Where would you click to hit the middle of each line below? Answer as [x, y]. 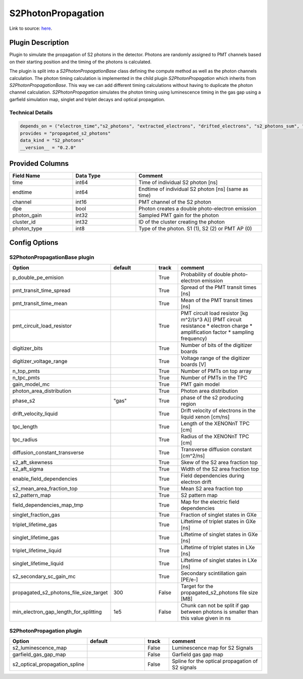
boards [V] [193, 364]
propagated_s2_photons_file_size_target [60, 593]
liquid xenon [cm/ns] [205, 417]
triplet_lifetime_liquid [37, 550]
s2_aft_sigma [28, 469]
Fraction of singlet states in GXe [219, 515]
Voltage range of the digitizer [215, 358]
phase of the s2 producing [212, 397]
